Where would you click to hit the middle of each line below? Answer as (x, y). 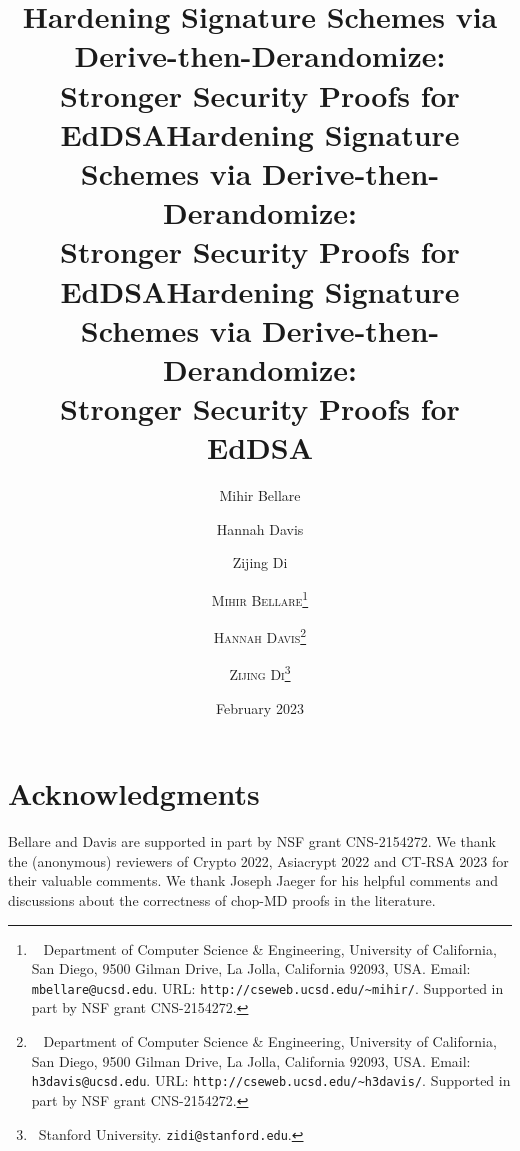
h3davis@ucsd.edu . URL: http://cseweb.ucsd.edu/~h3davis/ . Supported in (271, 1080)
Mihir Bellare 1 (260, 598)
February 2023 (260, 707)
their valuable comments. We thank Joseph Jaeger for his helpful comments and (253, 880)
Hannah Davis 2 (260, 635)
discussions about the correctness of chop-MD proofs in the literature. (222, 900)
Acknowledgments (134, 793)
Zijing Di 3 (260, 673)
